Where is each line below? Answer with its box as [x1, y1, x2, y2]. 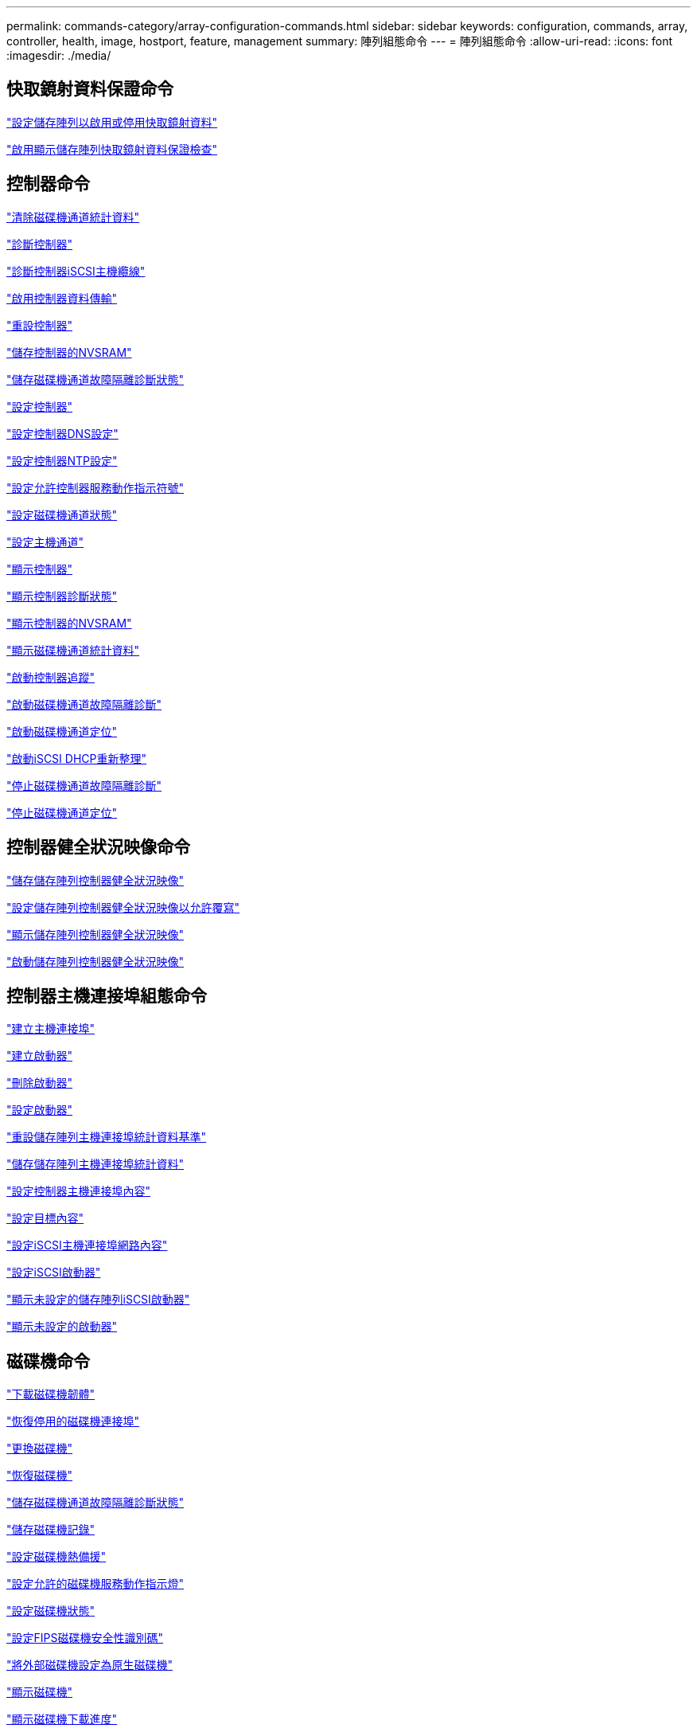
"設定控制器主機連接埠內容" [6, 1184, 151, 1198]
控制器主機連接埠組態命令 [6, 985, 207, 1006]
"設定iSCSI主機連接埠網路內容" [6, 1238, 168, 1253]
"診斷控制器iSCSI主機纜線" [6, 264, 146, 278]
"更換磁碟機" [6, 1441, 73, 1456]
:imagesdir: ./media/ [6, 49, 111, 62]
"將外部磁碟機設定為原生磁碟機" [6, 1658, 173, 1672]
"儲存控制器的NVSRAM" [6, 345, 132, 359]
